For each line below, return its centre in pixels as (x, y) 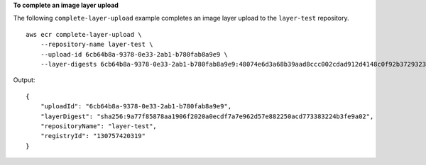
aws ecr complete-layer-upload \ (84, 34)
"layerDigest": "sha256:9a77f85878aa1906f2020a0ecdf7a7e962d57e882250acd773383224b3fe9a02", (207, 116)
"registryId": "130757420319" (93, 136)
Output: (24, 80)
